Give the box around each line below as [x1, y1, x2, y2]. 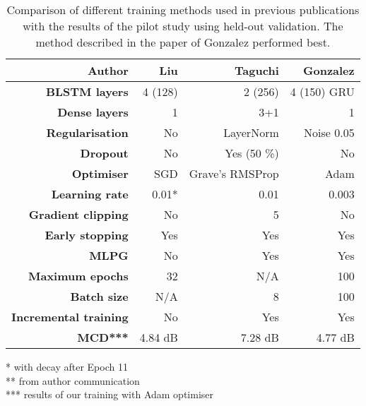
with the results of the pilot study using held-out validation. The [23, 18, 343, 34]
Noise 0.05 [304, 124, 355, 141]
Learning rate [51, 186, 129, 202]
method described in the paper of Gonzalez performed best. [35, 34, 331, 50]
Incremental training [11, 309, 129, 325]
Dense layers [57, 104, 129, 120]
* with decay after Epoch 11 [6, 359, 128, 374]
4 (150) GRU [290, 83, 355, 100]
